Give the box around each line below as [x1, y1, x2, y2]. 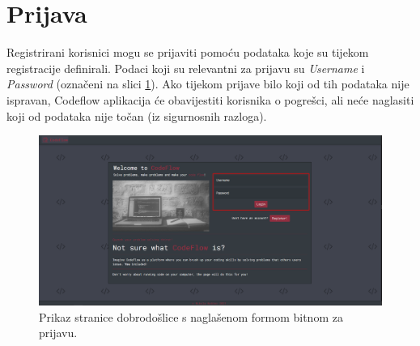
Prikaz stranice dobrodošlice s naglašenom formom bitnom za [39, 308, 343, 325]
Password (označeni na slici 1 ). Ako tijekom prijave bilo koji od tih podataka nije [6, 75, 409, 92]
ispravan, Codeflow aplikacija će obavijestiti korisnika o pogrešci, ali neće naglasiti [6, 91, 414, 108]
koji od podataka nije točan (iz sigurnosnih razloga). [6, 107, 267, 124]
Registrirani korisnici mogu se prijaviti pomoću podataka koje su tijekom [6, 44, 369, 61]
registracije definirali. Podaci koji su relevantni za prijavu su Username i [6, 59, 365, 76]
